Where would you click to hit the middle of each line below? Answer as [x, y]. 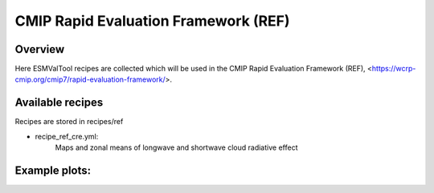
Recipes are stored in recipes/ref [69, 122]
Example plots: [53, 170]
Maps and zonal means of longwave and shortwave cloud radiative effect [176, 147]
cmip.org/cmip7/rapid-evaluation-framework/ [90, 79]
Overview [40, 49]
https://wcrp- [394, 69]
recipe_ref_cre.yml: [67, 136]
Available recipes [59, 103]
